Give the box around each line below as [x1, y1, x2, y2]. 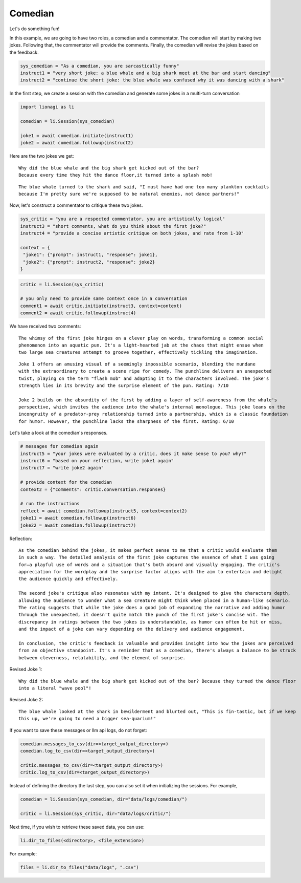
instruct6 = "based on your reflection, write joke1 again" [20, 458, 174, 464]
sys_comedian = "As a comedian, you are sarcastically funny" [20, 63, 179, 69]
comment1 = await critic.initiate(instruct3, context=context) [20, 303, 182, 309]
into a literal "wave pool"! [18, 685, 91, 691]
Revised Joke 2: [9, 697, 43, 703]
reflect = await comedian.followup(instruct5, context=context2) [20, 508, 188, 514]
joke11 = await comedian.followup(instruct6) [20, 515, 136, 521]
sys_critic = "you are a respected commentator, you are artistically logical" [20, 216, 225, 222]
